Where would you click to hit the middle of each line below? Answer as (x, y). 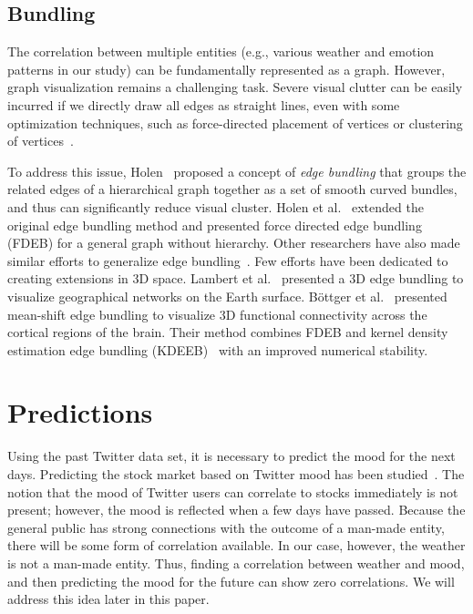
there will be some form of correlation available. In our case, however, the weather (236, 545)
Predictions (80, 412)
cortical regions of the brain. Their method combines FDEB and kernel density (228, 332)
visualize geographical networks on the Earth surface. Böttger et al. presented (227, 296)
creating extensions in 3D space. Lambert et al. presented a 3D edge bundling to (236, 278)
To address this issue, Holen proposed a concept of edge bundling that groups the (237, 171)
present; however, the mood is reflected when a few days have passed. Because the (236, 510)
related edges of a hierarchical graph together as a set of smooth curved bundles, (232, 189)
